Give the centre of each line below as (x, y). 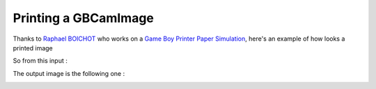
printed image (33, 48)
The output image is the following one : (69, 73)
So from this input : (40, 61)
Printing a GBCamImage (84, 18)
